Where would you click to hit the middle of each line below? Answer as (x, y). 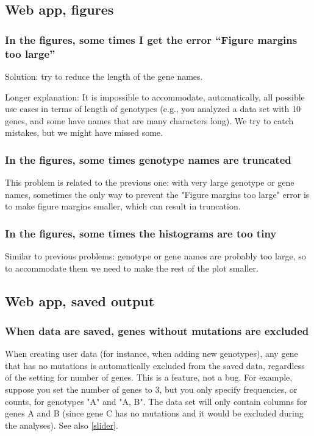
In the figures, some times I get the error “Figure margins (151, 39)
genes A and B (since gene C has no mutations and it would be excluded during (154, 413)
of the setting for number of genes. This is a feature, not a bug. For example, (149, 377)
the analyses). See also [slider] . (62, 425)
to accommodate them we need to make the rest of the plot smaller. (132, 268)
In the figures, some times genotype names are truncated (148, 159)
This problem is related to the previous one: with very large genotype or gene (150, 182)
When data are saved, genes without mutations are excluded (157, 331)
